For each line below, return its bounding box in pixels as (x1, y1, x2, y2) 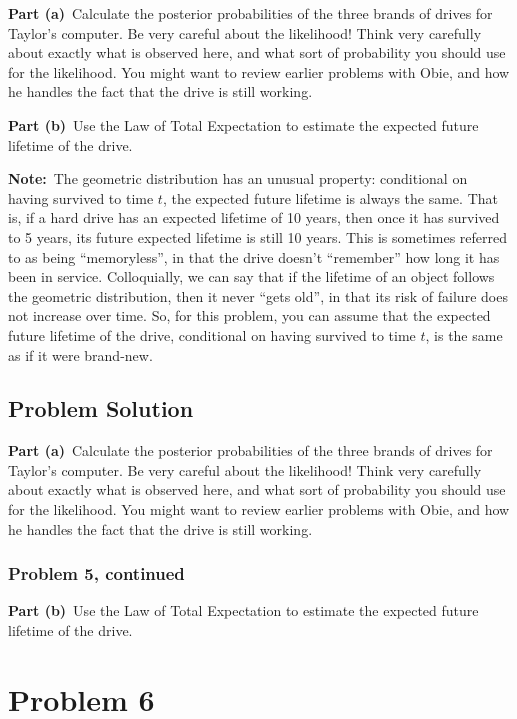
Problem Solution (8, 393, 194, 424)
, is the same (425, 324, 503, 345)
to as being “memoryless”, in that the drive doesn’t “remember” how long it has (8, 246, 500, 267)
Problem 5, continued (8, 561, 185, 586)
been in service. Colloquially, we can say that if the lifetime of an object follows (8, 266, 495, 287)
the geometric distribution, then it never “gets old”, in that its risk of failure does (8, 285, 508, 306)
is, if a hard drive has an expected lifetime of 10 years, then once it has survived (8, 207, 500, 228)
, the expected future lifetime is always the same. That (162, 187, 498, 208)
